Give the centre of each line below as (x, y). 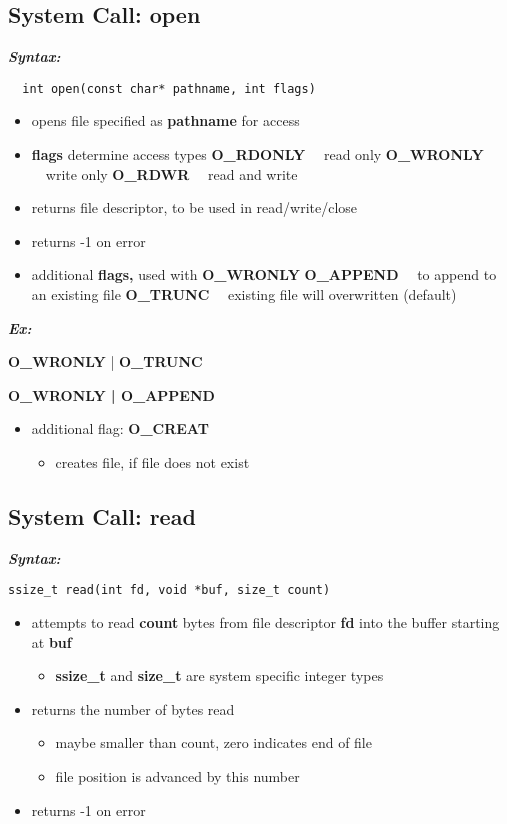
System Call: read (102, 515)
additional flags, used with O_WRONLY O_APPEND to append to (264, 274)
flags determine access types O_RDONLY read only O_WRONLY (257, 154)
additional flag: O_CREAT (120, 428)
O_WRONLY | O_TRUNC (105, 361)
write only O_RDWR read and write (171, 173)
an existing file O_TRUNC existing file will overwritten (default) (244, 294)
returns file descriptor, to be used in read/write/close (194, 207)
